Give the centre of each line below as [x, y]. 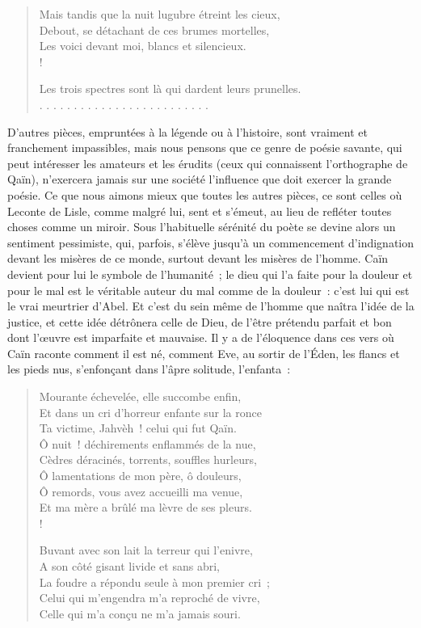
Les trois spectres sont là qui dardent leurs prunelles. [170, 89]
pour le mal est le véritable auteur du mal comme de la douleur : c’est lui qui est [208, 290]
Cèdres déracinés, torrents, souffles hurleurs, [148, 459]
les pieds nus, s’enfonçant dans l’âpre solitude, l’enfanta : [149, 369]
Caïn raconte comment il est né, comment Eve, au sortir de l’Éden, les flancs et [204, 353]
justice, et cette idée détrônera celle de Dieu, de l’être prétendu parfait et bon [200, 321]
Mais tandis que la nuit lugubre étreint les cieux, [160, 14]
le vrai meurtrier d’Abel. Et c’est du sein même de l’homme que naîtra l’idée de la [211, 306]
